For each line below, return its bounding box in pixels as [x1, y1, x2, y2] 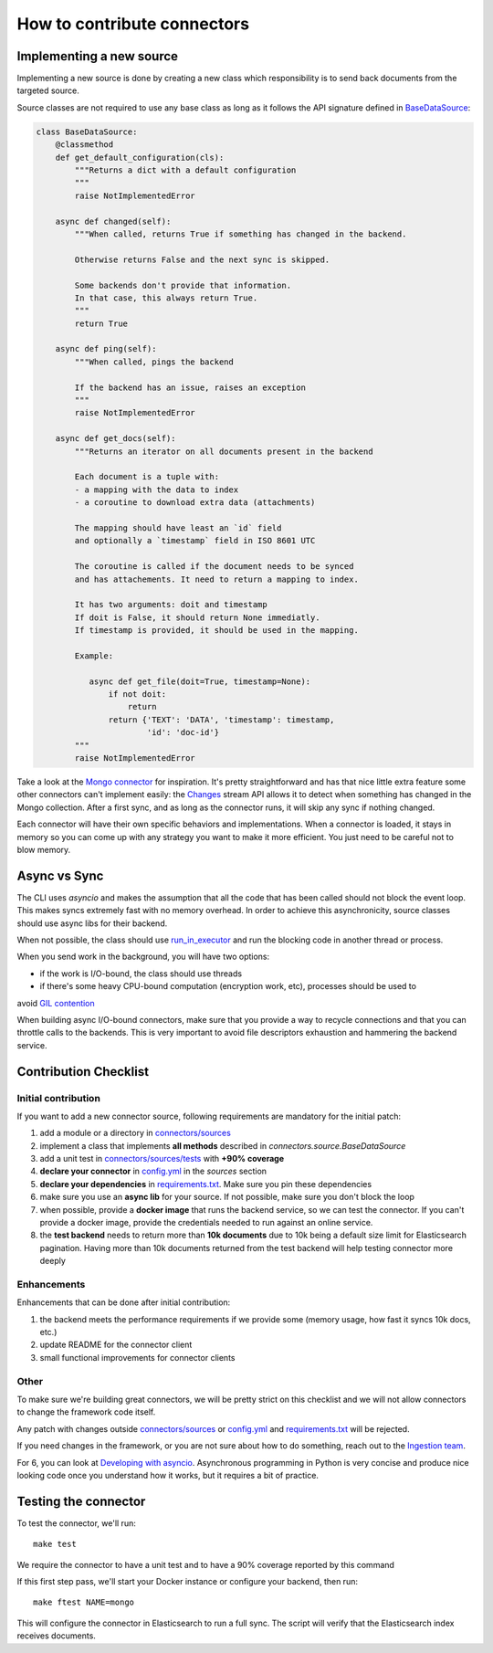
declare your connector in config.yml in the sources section [39, 1165, 267, 1177]
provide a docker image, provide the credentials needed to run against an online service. [39, 1217, 373, 1227]
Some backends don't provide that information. [74, 279, 292, 290]
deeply [39, 1256, 66, 1267]
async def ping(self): [55, 343, 157, 354]
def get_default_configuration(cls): [55, 152, 225, 163]
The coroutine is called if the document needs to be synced [74, 562, 354, 572]
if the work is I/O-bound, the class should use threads [39, 968, 242, 979]
